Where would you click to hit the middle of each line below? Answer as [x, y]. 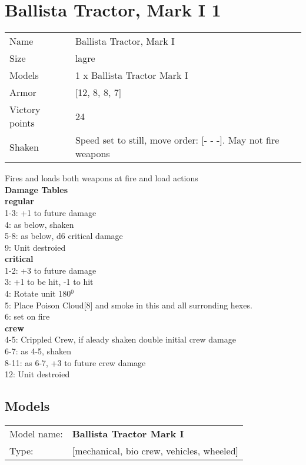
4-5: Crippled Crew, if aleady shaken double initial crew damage [120, 339]
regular [19, 201]
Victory [25, 109]
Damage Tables [36, 189]
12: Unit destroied [37, 374]
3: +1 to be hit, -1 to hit [49, 282]
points [22, 123]
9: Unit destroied [35, 247]
